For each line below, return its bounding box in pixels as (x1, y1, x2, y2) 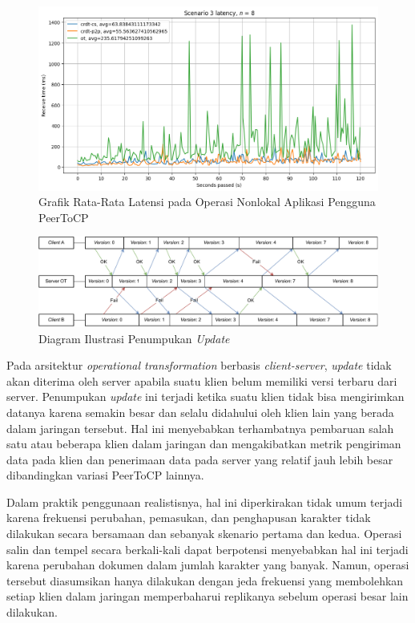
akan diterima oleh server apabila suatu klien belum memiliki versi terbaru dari (6, 372, 397, 389)
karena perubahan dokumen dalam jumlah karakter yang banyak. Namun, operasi (6, 556, 409, 573)
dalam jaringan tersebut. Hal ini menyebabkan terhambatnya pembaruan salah (6, 419, 394, 436)
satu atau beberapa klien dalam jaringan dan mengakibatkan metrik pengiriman (6, 435, 401, 452)
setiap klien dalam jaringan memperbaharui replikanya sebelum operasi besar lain (6, 588, 409, 605)
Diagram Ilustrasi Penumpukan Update (38, 330, 230, 346)
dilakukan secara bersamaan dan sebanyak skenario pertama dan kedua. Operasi (6, 525, 402, 542)
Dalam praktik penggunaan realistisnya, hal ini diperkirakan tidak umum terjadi (6, 493, 403, 510)
